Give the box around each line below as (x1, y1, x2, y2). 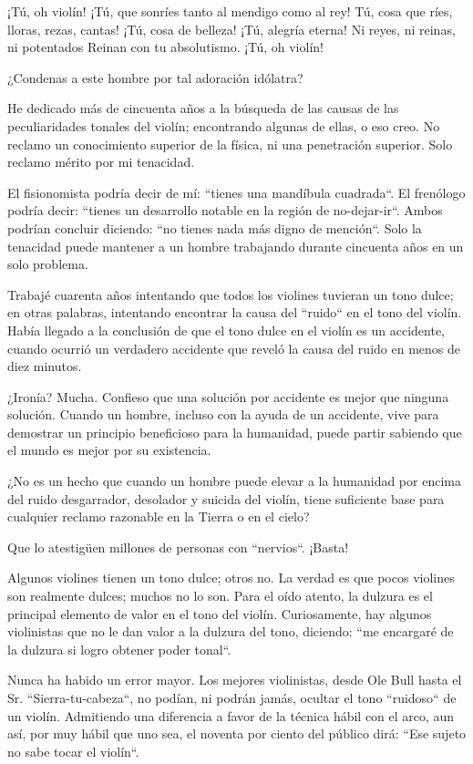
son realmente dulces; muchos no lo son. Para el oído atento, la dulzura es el (7, 586, 433, 605)
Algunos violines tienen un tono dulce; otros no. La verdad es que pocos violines (7, 568, 455, 587)
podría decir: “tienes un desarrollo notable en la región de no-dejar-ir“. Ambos (7, 201, 443, 220)
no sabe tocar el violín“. (7, 741, 139, 760)
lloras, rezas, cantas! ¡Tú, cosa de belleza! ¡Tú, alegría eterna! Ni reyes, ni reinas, (7, 19, 456, 38)
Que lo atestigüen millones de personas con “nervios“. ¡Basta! (7, 537, 349, 556)
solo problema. (7, 254, 88, 274)
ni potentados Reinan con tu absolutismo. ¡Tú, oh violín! (7, 37, 324, 57)
